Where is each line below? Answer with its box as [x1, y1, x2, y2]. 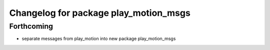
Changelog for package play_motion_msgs [9, 7, 191, 18]
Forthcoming [9, 22, 53, 31]
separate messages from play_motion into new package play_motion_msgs [21, 36, 176, 42]
